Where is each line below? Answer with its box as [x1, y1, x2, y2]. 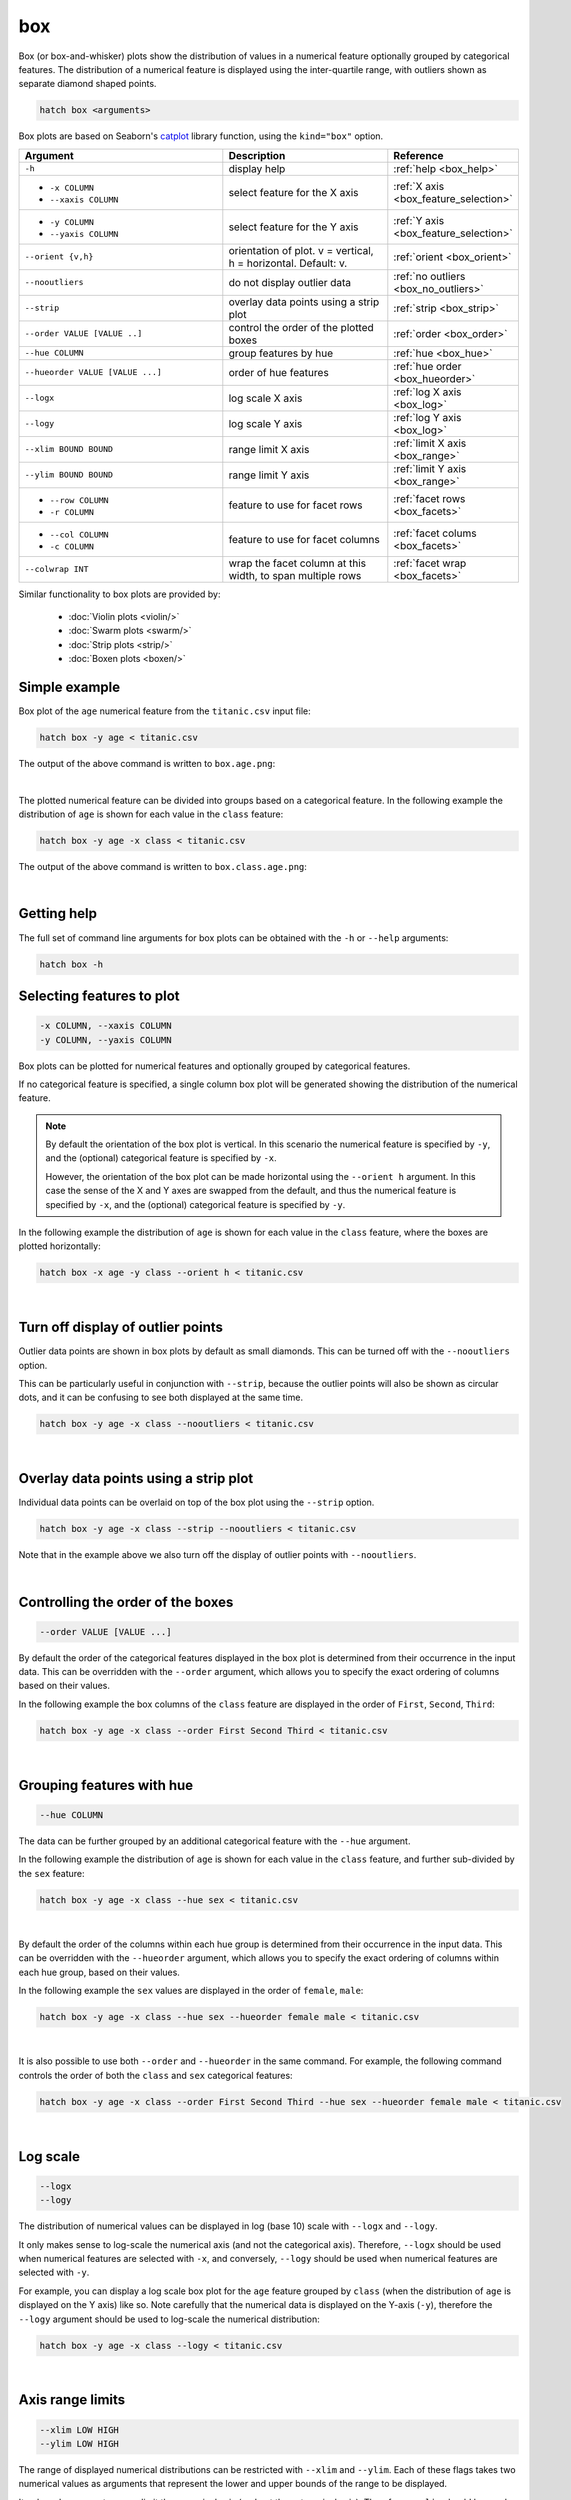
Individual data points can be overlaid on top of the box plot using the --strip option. [18, 1496, 375, 1509]
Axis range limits [18, 2391, 126, 2409]
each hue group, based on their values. [18, 1966, 180, 1978]
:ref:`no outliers [393, 269, 466, 283]
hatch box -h [39, 958, 104, 970]
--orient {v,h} [24, 251, 94, 262]
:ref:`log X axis [393, 385, 462, 399]
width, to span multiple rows [228, 568, 362, 582]
